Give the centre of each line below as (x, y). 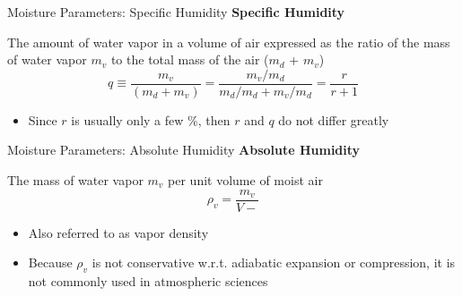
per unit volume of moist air (245, 180)
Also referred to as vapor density (118, 232)
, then (214, 119)
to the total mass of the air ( (190, 59)
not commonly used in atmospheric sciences (148, 281)
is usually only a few (127, 119)
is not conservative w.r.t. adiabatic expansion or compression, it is (274, 262)
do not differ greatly (334, 119)
